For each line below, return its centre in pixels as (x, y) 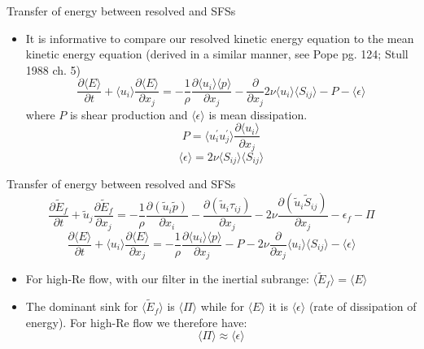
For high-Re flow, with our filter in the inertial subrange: (167, 279)
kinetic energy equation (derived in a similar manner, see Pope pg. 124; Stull (217, 54)
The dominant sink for (82, 306)
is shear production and (129, 114)
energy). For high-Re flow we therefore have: (136, 322)
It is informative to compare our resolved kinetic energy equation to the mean (220, 38)
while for (222, 306)
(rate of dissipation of (363, 306)
